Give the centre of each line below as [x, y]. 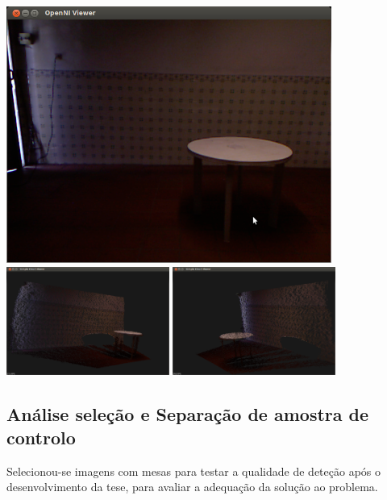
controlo [41, 437]
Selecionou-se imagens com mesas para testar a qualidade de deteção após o [194, 471]
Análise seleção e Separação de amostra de [188, 413]
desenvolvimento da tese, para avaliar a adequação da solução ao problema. [192, 487]
